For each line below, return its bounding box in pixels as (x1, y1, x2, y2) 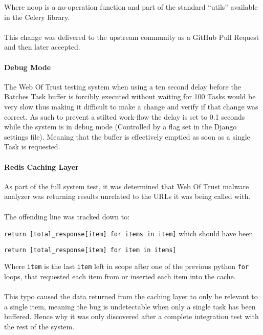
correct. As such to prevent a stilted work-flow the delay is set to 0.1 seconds (4, 111, 245, 122)
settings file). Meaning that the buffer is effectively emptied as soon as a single (4, 131, 250, 142)
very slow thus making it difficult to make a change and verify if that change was (4, 101, 258, 111)
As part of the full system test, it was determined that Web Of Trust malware (4, 181, 249, 191)
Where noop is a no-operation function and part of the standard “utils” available (4, 2, 258, 12)
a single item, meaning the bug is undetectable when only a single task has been (4, 301, 256, 311)
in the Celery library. (4, 11, 70, 22)
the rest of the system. (4, 321, 75, 332)
